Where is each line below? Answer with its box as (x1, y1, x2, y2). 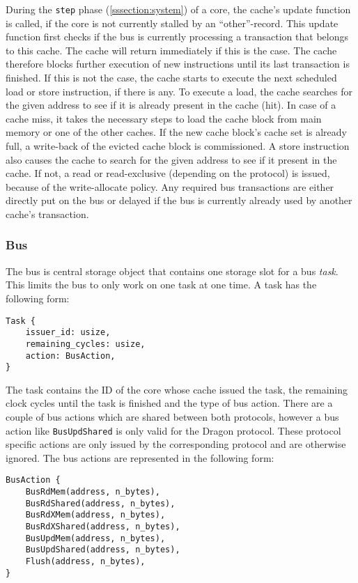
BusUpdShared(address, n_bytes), (25, 545, 180, 555)
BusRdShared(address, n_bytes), (25, 498, 176, 508)
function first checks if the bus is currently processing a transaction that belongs (6, 29, 348, 44)
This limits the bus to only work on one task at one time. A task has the (6, 277, 317, 292)
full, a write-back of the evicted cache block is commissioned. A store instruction (6, 139, 350, 153)
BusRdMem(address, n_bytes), (25, 487, 160, 497)
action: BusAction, (25, 350, 116, 361)
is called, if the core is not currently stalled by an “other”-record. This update (6, 15, 338, 30)
